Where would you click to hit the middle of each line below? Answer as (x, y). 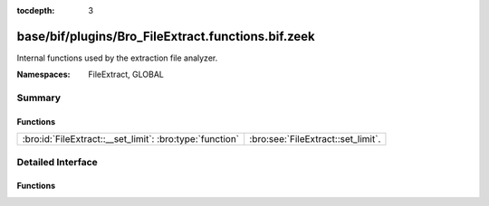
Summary (39, 98)
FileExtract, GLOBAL (126, 75)
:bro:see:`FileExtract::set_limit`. (315, 139)
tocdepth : (36, 10)
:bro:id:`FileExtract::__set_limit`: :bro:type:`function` (131, 139)
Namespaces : (43, 75)
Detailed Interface (58, 162)
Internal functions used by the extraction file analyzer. (117, 58)
